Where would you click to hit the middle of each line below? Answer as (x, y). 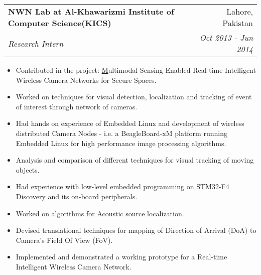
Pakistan (238, 23)
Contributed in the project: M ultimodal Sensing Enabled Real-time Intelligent (136, 70)
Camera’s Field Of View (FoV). (64, 240)
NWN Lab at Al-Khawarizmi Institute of (91, 11)
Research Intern (36, 43)
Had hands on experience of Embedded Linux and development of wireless (130, 123)
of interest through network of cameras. (77, 106)
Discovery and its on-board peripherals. (77, 196)
